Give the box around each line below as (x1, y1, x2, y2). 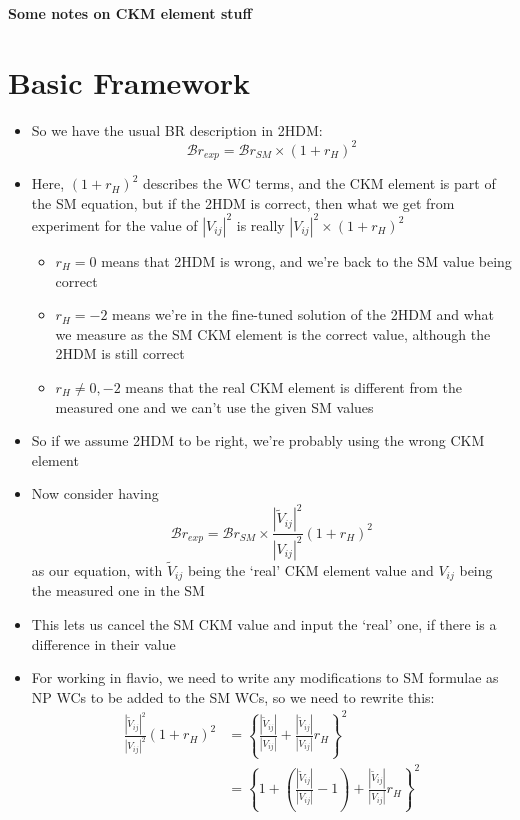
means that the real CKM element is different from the (125, 376, 462, 397)
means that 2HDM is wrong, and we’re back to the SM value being (101, 250, 512, 271)
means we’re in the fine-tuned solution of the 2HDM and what (112, 304, 494, 325)
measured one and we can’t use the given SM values (55, 396, 374, 417)
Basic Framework (8, 61, 251, 102)
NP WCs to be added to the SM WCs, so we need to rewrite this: (31, 686, 435, 707)
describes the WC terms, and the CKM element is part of (142, 173, 496, 194)
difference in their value (31, 633, 176, 654)
